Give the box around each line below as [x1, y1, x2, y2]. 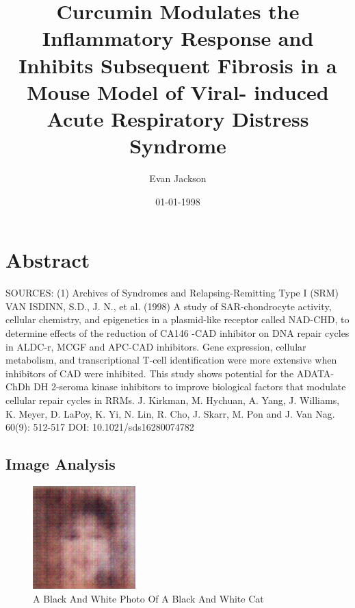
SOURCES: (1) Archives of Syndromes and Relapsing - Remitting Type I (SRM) [5, 286, 339, 300]
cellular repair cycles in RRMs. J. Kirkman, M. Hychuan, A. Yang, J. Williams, [5, 392, 340, 407]
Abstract [5, 246, 90, 274]
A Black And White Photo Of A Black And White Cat [33, 591, 264, 605]
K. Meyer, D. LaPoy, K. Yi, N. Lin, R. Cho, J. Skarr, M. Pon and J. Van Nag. [5, 406, 335, 420]
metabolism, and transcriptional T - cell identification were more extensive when [5, 353, 337, 367]
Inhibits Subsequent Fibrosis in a [18, 51, 337, 79]
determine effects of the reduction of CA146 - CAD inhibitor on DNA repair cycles [5, 325, 350, 340]
